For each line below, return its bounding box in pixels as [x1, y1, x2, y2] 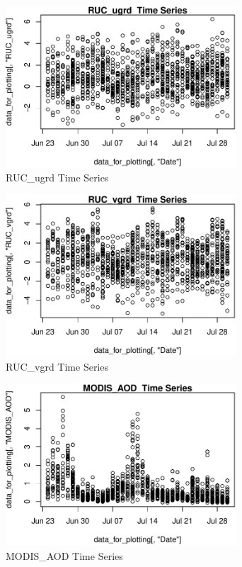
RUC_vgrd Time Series [6, 359, 108, 374]
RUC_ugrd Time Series [6, 170, 109, 185]
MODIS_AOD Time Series [6, 548, 123, 563]
